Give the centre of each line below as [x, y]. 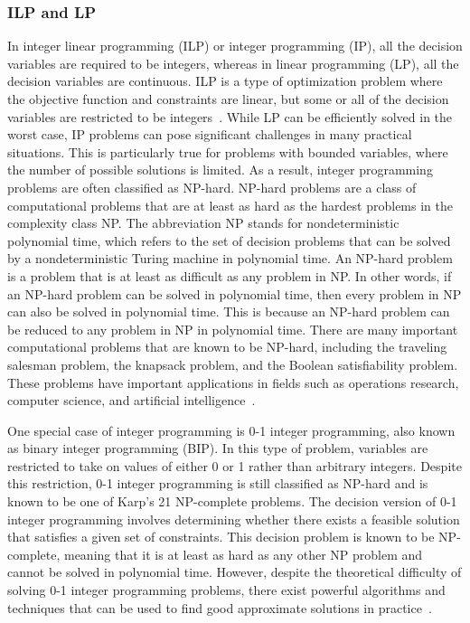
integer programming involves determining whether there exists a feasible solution [234, 519]
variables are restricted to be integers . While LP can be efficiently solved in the [230, 116]
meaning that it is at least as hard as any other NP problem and [243, 554]
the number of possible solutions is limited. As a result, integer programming [220, 170]
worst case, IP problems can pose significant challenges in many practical [210, 134]
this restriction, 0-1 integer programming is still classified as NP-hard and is [218, 483]
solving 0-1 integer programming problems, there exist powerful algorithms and [226, 590]
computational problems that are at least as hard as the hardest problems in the [230, 205]
